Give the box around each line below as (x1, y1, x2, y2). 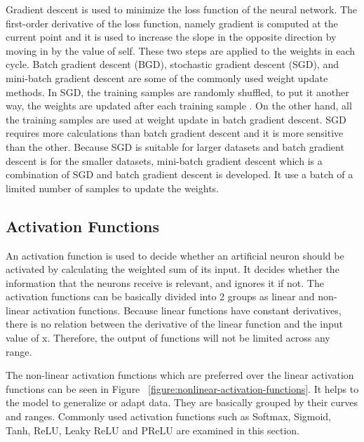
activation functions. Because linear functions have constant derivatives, (32, 302, 342, 317)
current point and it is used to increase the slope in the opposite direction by (6, 29, 337, 44)
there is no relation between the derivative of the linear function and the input (6, 316, 343, 331)
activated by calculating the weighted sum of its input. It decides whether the (6, 262, 339, 276)
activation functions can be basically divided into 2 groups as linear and (6, 289, 315, 304)
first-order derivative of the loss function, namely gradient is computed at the (6, 15, 338, 30)
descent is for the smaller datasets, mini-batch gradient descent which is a (6, 153, 323, 168)
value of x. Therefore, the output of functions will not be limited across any (6, 330, 330, 345)
